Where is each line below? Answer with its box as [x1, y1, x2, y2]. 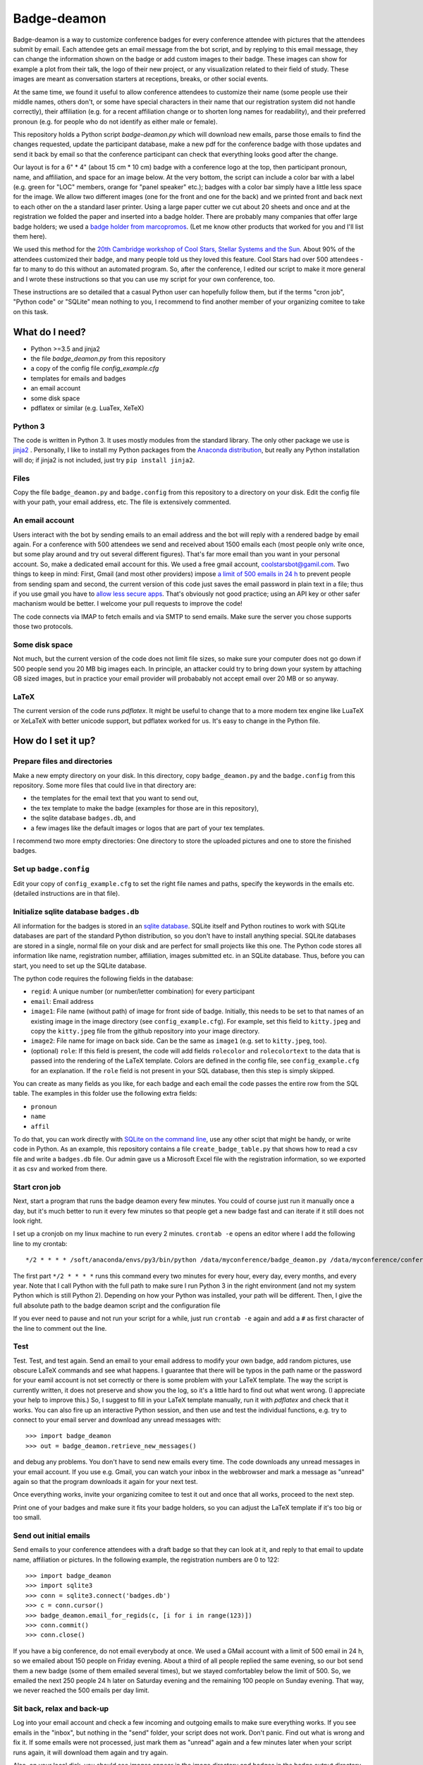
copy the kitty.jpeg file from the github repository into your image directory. [30, 1027, 260, 1035]
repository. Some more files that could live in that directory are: [13, 781, 197, 790]
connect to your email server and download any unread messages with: [13, 1416, 221, 1424]
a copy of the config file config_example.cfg [30, 364, 159, 373]
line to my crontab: [13, 1239, 68, 1248]
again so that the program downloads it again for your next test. [13, 1477, 198, 1485]
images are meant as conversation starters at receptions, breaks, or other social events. [13, 75, 269, 83]
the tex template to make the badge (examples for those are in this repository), [30, 803, 259, 812]
